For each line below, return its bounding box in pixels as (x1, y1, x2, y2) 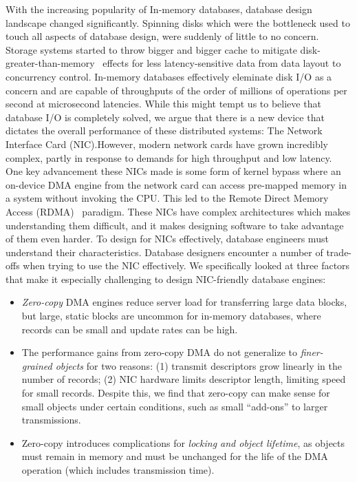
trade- (326, 244, 352, 259)
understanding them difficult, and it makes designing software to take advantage (6, 218, 344, 232)
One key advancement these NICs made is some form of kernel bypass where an (6, 164, 341, 178)
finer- (300, 345, 323, 359)
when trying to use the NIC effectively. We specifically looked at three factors (23, 258, 350, 273)
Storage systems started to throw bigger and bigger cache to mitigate (6, 42, 297, 56)
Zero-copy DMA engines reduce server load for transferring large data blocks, (21, 295, 347, 309)
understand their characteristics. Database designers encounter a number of (6, 244, 323, 259)
